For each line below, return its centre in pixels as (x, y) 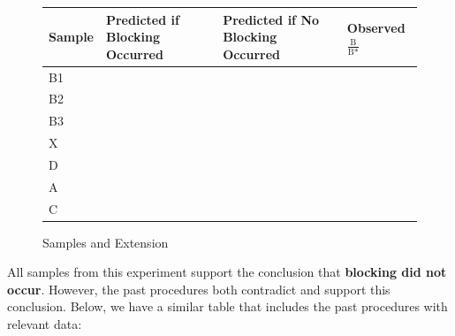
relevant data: (45, 324)
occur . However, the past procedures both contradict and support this (199, 289)
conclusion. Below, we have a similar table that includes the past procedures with (227, 306)
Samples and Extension (106, 242)
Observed (376, 27)
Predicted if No (271, 19)
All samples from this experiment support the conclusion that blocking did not (227, 272)
